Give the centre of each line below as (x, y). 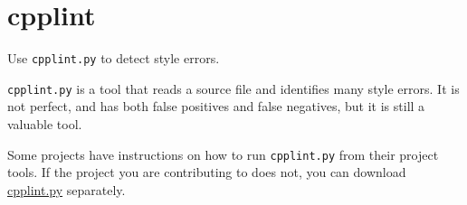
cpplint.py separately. (67, 189)
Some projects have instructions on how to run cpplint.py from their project (223, 154)
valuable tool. (45, 124)
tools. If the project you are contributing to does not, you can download (207, 172)
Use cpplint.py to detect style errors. (114, 58)
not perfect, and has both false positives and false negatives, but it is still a (216, 106)
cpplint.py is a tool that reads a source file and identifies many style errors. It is (233, 88)
